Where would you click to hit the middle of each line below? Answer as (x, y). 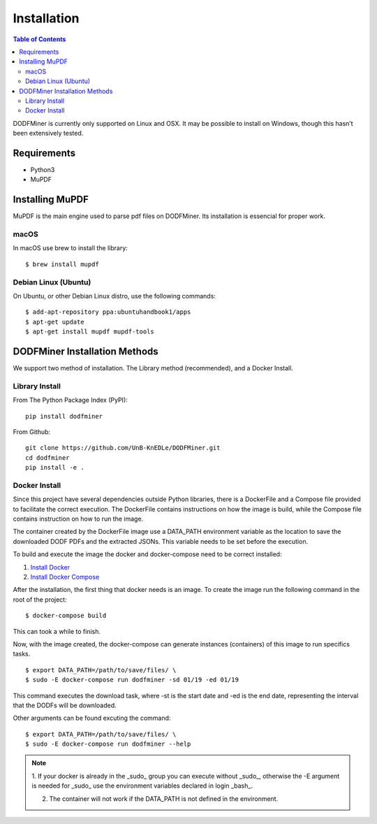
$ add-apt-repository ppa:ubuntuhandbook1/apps (108, 312)
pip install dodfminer (64, 416)
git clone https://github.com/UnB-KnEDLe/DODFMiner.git (123, 448)
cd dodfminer (47, 457)
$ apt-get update (55, 322)
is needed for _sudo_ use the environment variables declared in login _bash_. (142, 786)
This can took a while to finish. (57, 631)
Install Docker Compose (65, 577)
